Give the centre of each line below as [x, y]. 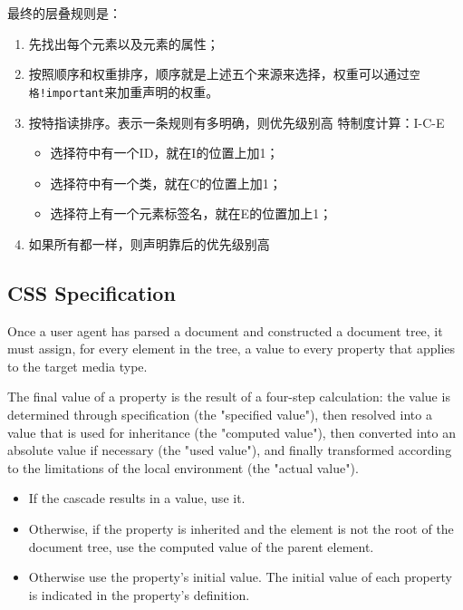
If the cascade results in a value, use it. [137, 498]
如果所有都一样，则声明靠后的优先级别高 [149, 243]
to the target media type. [77, 366]
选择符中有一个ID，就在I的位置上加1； [164, 153]
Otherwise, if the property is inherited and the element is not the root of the [241, 529]
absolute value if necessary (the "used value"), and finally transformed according [230, 450]
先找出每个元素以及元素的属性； [124, 43]
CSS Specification [92, 292]
